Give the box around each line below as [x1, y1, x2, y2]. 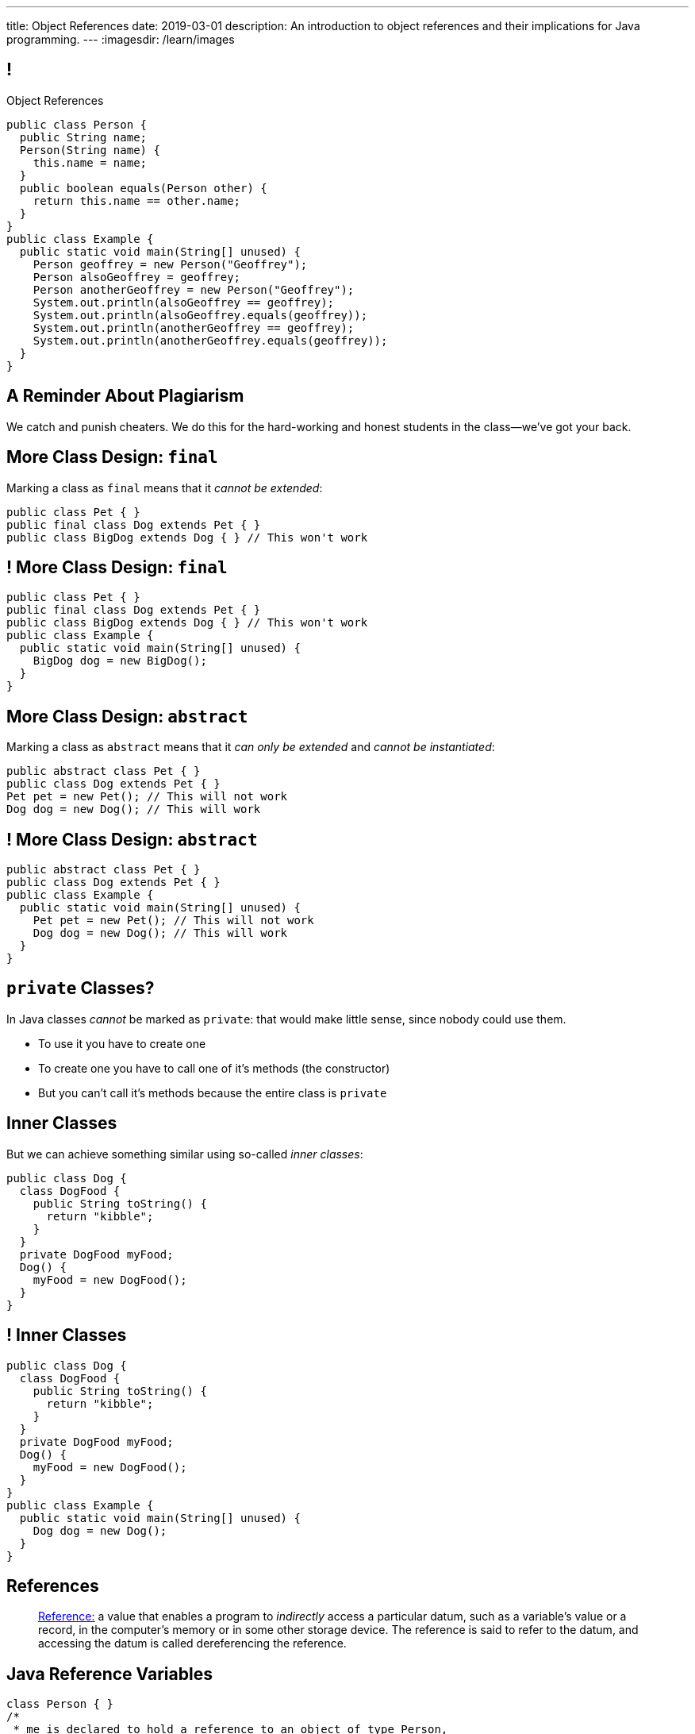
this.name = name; [33, 156, 148, 169]
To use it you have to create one [38, 1036, 206, 1050]
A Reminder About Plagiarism [6, 386, 244, 407]
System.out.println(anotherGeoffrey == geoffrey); [33, 321, 355, 334]
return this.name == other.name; [33, 194, 241, 207]
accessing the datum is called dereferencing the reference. [38, 1636, 347, 1651]
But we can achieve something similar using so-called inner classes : [6, 1146, 363, 1161]
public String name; [19, 130, 148, 144]
